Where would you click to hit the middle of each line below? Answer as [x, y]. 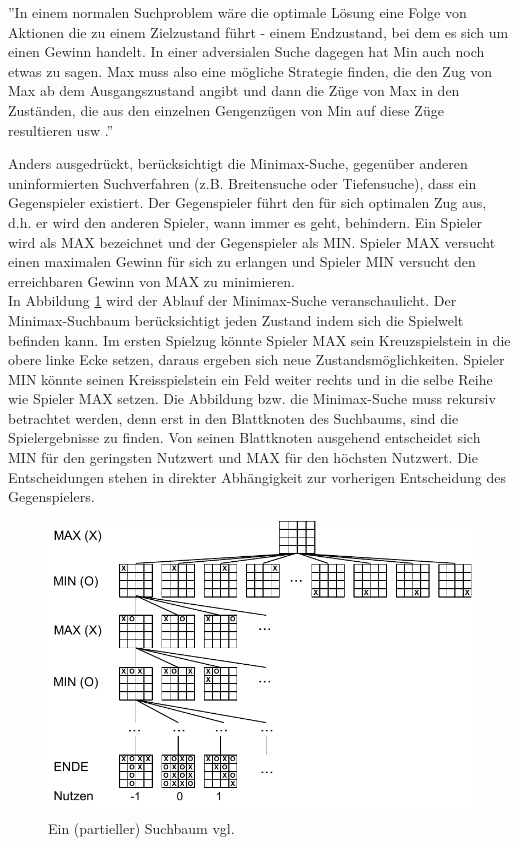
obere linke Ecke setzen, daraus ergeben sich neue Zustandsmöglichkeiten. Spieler [256, 359]
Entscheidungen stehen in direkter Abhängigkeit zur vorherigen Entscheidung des [257, 476]
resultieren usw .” [61, 129]
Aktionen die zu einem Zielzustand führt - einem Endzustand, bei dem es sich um [258, 31]
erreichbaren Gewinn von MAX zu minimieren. [151, 280]
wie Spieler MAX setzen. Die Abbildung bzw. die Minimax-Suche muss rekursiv [252, 398]
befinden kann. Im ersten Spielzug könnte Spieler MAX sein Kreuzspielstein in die [259, 339]
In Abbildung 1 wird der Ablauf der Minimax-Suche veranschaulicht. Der [232, 300]
